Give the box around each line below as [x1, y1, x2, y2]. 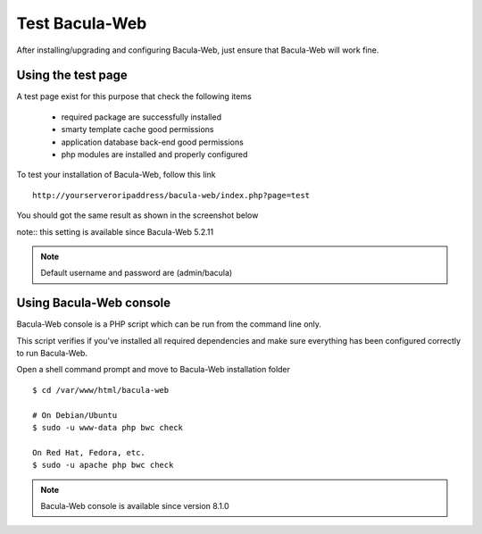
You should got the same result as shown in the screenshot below [16, 210, 259, 221]
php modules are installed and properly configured [61, 149, 248, 160]
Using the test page [16, 68, 129, 83]
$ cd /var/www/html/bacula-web [32, 385, 170, 395]
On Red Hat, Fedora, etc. [32, 447, 146, 457]
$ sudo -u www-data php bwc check [32, 422, 183, 432]
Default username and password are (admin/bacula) [40, 268, 233, 279]
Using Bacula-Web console [16, 296, 171, 311]
